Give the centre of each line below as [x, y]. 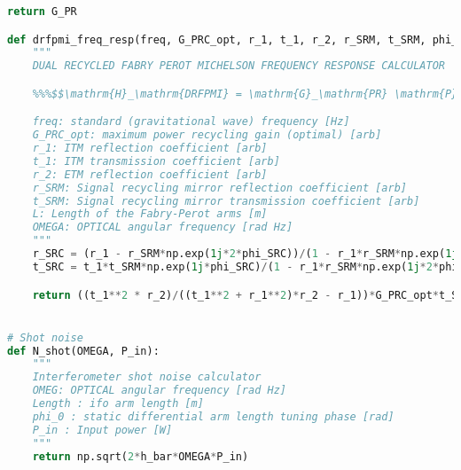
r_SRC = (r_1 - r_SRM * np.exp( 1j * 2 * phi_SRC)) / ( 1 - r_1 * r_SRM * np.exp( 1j [245, 254]
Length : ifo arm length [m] [118, 404]
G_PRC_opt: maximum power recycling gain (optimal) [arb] [207, 135]
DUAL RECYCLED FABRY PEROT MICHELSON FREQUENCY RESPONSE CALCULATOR [238, 66]
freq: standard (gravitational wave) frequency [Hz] [191, 122]
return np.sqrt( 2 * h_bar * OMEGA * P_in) [141, 456]
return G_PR [42, 12]
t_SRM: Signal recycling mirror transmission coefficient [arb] [226, 201]
